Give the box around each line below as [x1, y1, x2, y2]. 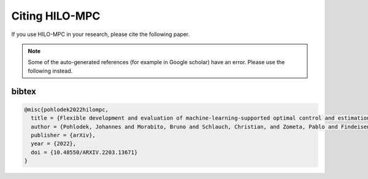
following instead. [28, 67, 73, 75]
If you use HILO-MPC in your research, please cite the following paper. [11, 31, 190, 38]
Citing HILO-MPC [11, 9, 101, 23]
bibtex [11, 86, 36, 97]
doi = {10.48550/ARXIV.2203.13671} [31, 148, 138, 156]
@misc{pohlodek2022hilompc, [24, 106, 109, 113]
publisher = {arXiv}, [31, 131, 96, 139]
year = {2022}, [31, 141, 77, 147]
